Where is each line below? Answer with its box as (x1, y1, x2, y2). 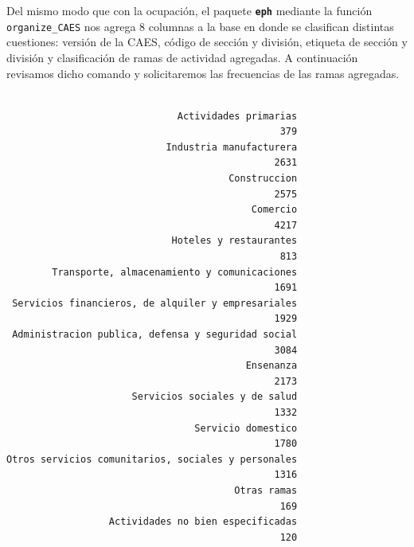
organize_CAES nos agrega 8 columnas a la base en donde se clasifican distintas (6, 18, 394, 34)
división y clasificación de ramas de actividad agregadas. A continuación (6, 49, 358, 65)
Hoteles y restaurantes (171, 235, 298, 247)
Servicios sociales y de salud (131, 391, 298, 403)
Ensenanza (245, 360, 298, 372)
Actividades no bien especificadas (108, 516, 298, 528)
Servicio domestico (194, 422, 298, 434)
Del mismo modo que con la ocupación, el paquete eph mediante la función (6, 2, 373, 18)
